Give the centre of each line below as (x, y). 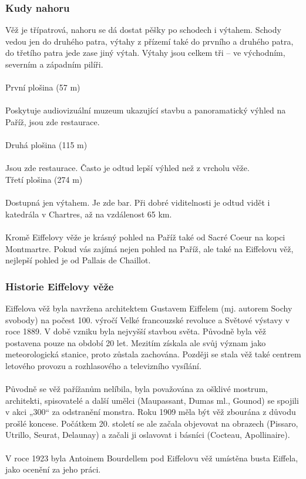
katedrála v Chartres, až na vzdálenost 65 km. (89, 214)
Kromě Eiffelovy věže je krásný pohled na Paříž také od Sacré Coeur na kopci (145, 237)
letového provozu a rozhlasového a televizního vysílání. (103, 365)
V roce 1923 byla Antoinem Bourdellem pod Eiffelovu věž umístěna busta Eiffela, (152, 458)
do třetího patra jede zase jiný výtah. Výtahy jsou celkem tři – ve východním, (145, 53)
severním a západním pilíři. (54, 64)
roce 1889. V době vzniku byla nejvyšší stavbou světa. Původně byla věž (136, 331)
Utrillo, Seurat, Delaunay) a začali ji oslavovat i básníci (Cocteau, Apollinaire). (148, 435)
